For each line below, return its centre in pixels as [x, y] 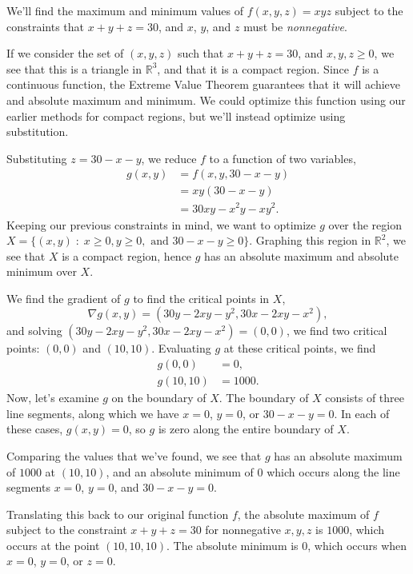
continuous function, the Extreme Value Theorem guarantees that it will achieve [204, 84]
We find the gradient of [64, 298]
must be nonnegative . [295, 26]
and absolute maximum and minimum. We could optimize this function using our [206, 100]
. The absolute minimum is [233, 545]
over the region [365, 224]
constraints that [46, 26]
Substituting [37, 158]
